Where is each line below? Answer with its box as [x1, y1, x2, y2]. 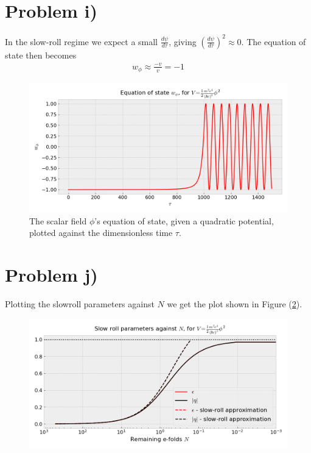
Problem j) [5, 262, 98, 287]
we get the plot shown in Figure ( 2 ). [167, 298, 302, 310]
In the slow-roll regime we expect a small [5, 35, 158, 48]
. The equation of [241, 35, 306, 48]
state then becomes [5, 48, 77, 61]
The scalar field [29, 214, 87, 227]
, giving [169, 35, 197, 48]
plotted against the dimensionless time [29, 226, 173, 239]
